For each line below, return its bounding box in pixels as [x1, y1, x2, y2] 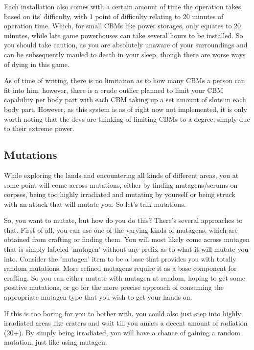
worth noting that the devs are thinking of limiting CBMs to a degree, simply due [4, 113, 250, 124]
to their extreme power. [4, 123, 74, 133]
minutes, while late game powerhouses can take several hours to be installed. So [4, 30, 243, 40]
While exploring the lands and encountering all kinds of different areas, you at [4, 170, 239, 180]
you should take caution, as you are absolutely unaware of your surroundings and [4, 40, 248, 50]
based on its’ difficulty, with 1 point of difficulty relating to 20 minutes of [4, 11, 224, 21]
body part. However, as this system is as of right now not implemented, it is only [4, 104, 247, 114]
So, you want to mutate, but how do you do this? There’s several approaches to [4, 215, 243, 225]
